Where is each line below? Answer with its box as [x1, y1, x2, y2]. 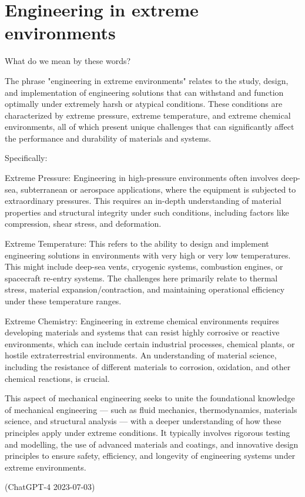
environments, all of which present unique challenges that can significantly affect [5, 120, 294, 133]
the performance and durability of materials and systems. [5, 132, 212, 144]
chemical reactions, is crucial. [5, 372, 110, 384]
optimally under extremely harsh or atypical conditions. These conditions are [5, 98, 283, 110]
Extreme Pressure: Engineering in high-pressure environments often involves [5, 172, 279, 184]
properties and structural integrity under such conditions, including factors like [5, 206, 289, 218]
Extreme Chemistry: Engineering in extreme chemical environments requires [5, 314, 279, 327]
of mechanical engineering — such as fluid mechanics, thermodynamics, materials [5, 403, 297, 415]
